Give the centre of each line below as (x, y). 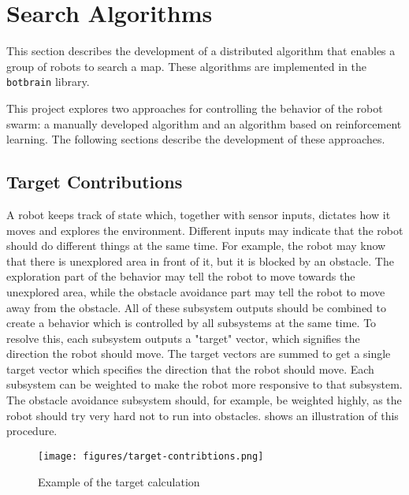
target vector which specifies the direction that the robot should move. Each (190, 368)
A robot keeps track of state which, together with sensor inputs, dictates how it (199, 214)
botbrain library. (48, 82)
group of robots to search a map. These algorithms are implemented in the (187, 66)
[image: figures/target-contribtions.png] (151, 456)
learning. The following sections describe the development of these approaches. (196, 139)
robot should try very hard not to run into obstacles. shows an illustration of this (203, 415)
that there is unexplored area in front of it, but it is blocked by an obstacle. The (200, 261)
